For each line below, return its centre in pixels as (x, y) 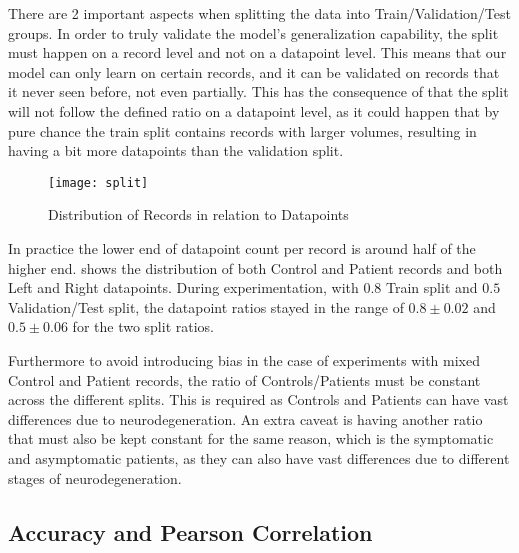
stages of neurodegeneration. (95, 477)
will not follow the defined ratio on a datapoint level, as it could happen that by (254, 110)
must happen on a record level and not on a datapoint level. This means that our (257, 52)
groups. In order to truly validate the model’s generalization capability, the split (253, 32)
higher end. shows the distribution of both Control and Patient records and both (255, 267)
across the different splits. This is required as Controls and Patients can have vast (258, 399)
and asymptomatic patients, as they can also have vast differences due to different (259, 457)
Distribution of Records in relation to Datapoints (198, 214)
